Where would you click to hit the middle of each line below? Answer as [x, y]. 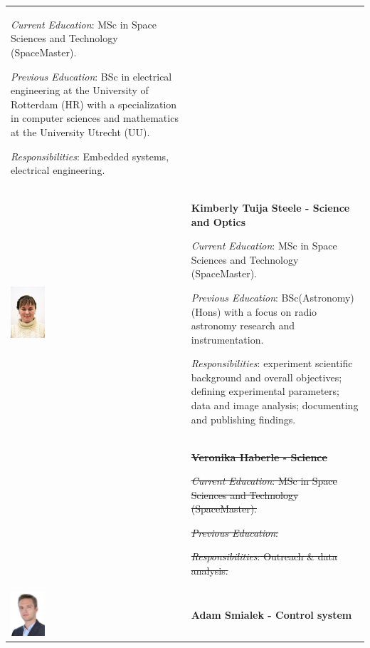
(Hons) [206, 311]
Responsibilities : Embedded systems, [90, 156]
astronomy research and [243, 325]
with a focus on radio [271, 311]
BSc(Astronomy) [318, 297]
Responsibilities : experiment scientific [272, 363]
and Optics [218, 221]
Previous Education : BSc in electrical [91, 76]
